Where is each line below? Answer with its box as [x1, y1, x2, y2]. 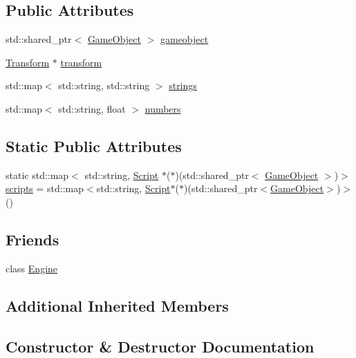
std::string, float [58, 101, 126, 115]
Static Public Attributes [6, 135, 182, 156]
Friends [6, 228, 59, 249]
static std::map [6, 167, 69, 182]
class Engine [6, 261, 58, 275]
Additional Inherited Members [6, 294, 229, 316]
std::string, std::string [58, 78, 150, 93]
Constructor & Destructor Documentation [6, 335, 315, 357]
